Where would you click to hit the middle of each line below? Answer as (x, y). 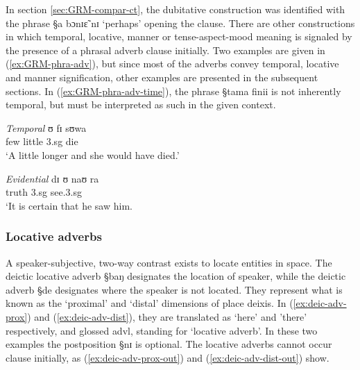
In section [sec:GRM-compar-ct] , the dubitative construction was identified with (175, 9)
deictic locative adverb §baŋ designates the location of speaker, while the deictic (176, 276)
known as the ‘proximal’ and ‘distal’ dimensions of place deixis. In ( (149, 303)
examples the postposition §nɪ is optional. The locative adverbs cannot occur (169, 344)
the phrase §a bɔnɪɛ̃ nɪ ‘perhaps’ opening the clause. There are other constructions (180, 23)
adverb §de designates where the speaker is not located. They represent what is (174, 289)
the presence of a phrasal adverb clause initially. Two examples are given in (165, 50)
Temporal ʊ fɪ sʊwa (46, 127)
